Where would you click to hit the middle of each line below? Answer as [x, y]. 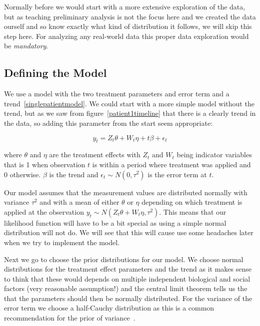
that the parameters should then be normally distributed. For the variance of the [128, 298]
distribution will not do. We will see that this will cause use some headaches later [129, 232]
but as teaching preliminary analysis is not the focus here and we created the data [130, 16]
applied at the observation [44, 211]
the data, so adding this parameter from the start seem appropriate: [108, 123]
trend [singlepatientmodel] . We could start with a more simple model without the [129, 103]
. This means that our [193, 211]
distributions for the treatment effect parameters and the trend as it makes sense [128, 269]
